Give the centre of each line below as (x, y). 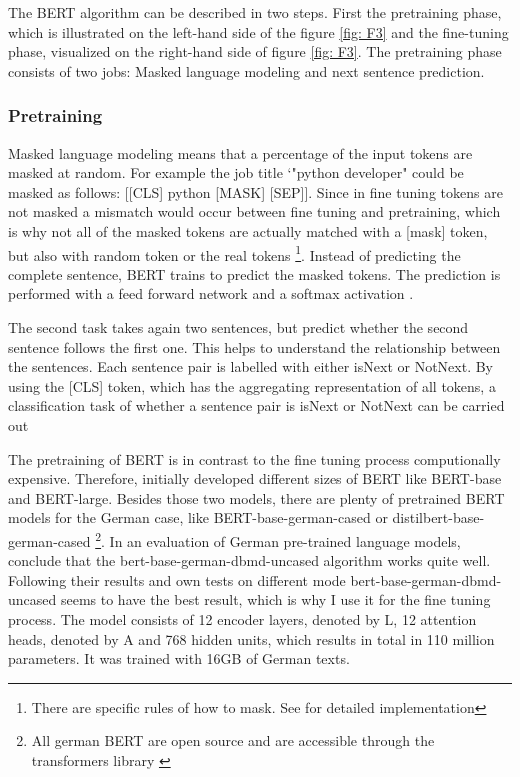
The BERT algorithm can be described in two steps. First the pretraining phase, (255, 12)
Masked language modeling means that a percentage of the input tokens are (240, 152)
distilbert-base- (438, 517)
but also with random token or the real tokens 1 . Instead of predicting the (234, 253)
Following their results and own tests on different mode (177, 579)
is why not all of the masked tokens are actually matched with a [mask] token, (248, 230)
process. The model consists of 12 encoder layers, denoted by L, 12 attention (242, 618)
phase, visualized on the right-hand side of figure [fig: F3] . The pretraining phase (255, 51)
